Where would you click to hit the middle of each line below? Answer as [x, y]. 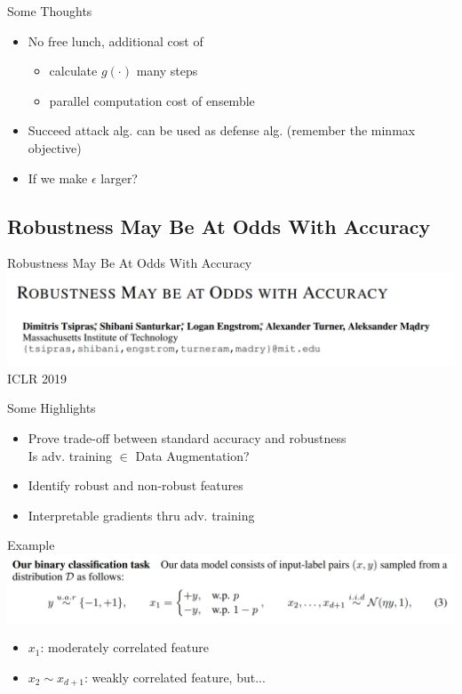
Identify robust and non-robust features [135, 485]
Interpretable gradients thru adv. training [141, 515]
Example [31, 545]
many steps [167, 71]
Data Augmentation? [192, 455]
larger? [119, 178]
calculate [73, 71]
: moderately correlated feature [125, 647]
